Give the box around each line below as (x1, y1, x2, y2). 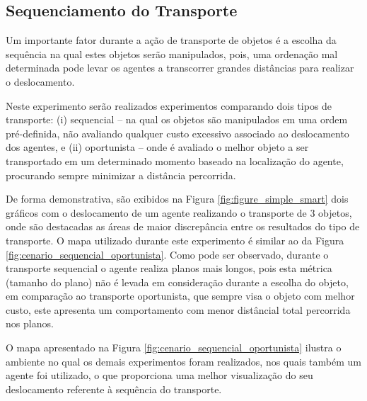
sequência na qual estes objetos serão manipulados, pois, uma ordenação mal (6, 46, 338, 61)
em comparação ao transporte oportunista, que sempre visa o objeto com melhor (6, 288, 355, 303)
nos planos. (6, 316, 54, 331)
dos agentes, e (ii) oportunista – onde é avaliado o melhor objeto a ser (6, 140, 309, 154)
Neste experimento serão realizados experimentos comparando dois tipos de (6, 98, 332, 113)
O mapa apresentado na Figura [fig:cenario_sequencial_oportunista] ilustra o (6, 340, 342, 355)
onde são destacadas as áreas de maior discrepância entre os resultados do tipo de (6, 219, 360, 234)
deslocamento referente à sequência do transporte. (6, 381, 222, 396)
